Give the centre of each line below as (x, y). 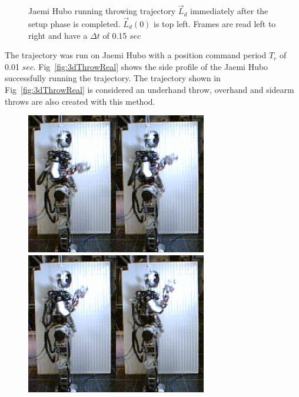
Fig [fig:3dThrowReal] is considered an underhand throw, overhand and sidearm (149, 89)
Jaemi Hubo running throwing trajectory (102, 11)
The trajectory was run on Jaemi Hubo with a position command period (136, 55)
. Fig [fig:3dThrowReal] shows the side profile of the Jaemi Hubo (151, 66)
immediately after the (229, 11)
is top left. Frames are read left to (215, 24)
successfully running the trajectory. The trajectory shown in (113, 78)
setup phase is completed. (74, 24)
